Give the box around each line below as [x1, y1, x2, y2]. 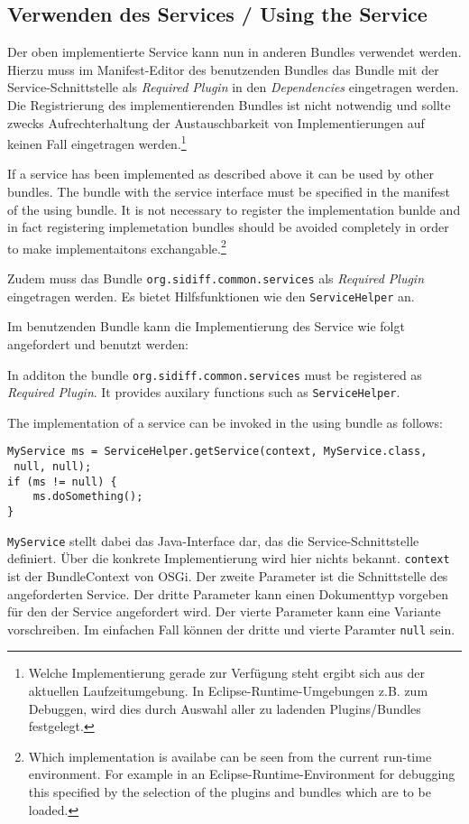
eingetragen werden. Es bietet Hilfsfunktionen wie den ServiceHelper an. [7, 286, 415, 305]
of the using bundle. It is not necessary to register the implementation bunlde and [7, 199, 461, 218]
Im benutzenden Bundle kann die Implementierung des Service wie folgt [7, 317, 405, 336]
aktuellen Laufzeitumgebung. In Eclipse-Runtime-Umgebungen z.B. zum [28, 681, 428, 700]
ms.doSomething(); [32, 490, 143, 504]
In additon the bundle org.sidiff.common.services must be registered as [7, 365, 422, 384]
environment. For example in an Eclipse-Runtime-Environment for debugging [28, 764, 455, 783]
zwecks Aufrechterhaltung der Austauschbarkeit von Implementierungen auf [7, 113, 425, 132]
